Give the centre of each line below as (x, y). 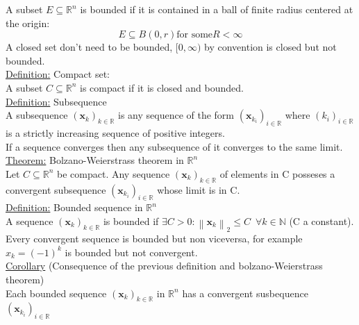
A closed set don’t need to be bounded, (89, 47)
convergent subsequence (56, 189)
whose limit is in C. (199, 189)
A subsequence (37, 115)
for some (195, 35)
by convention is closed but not (270, 47)
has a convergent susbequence (245, 293)
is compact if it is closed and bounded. (162, 87)
